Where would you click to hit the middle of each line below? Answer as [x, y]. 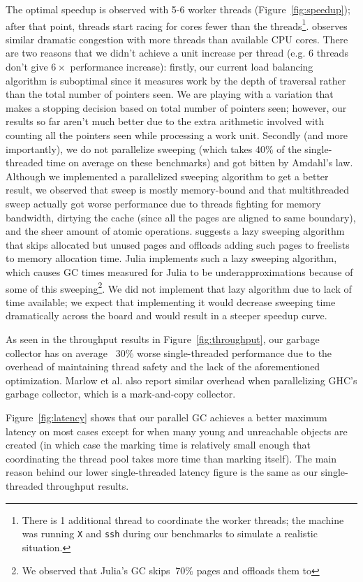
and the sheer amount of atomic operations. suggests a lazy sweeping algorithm [175, 231]
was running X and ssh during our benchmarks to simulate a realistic [170, 533]
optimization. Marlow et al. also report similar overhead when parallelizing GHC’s [181, 380]
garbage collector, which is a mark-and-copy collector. [121, 394]
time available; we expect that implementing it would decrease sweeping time [171, 301]
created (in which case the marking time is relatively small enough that [158, 445]
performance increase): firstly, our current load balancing [192, 67]
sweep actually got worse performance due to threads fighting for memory [163, 203]
